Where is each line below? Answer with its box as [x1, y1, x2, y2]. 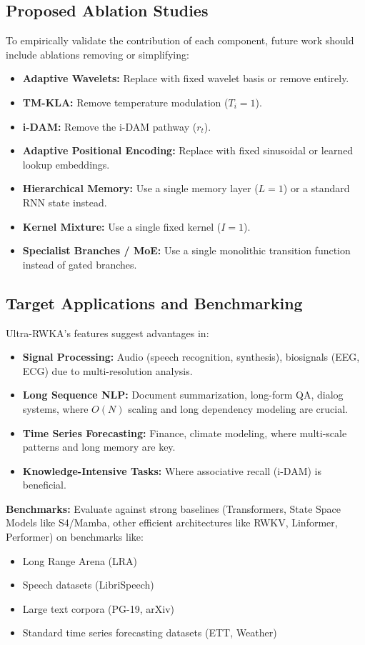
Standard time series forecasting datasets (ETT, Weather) [22, 625, 277, 640]
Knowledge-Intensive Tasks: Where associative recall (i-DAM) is [22, 463, 322, 478]
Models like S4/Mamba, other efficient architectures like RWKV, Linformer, [6, 515, 338, 530]
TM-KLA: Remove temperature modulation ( [22, 94, 229, 109]
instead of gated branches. [22, 256, 137, 271]
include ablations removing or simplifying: [6, 46, 189, 61]
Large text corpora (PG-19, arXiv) [22, 601, 175, 616]
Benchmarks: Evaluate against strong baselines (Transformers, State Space [6, 501, 341, 516]
